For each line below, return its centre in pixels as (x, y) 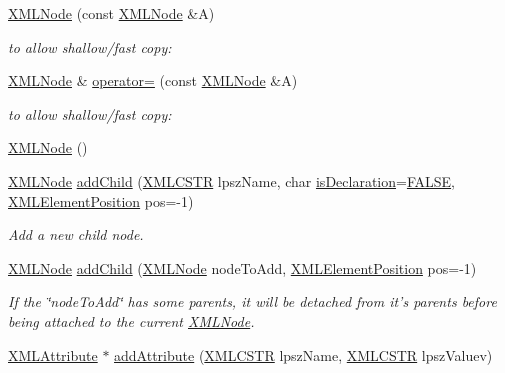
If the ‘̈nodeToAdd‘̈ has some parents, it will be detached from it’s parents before (252, 301)
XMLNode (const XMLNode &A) (111, 13)
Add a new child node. (76, 234)
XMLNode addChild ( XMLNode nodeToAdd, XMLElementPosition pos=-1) (242, 267)
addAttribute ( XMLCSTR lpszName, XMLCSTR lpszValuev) (303, 354)
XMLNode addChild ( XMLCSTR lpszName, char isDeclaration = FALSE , (231, 180)
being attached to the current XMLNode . (131, 320)
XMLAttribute (53, 354)
